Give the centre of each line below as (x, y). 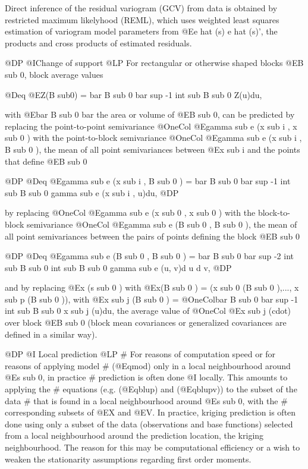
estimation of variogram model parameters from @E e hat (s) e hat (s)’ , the (141, 31)
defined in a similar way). (51, 334)
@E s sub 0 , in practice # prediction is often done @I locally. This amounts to (146, 377)
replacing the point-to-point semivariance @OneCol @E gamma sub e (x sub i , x (151, 126)
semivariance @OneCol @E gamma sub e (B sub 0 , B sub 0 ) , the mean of (162, 224)
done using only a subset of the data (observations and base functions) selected (149, 424)
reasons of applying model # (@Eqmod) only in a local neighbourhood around (148, 365)
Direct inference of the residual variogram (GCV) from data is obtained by (141, 8)
